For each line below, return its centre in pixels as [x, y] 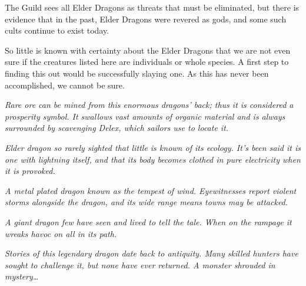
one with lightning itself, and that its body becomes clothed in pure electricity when [153, 159]
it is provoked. [30, 171]
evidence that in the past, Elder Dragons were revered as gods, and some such [146, 19]
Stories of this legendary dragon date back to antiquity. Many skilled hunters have [152, 253]
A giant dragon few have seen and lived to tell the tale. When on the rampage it [148, 221]
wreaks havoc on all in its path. [61, 233]
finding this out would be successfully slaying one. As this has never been [137, 73]
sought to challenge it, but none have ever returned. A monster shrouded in [140, 264]
